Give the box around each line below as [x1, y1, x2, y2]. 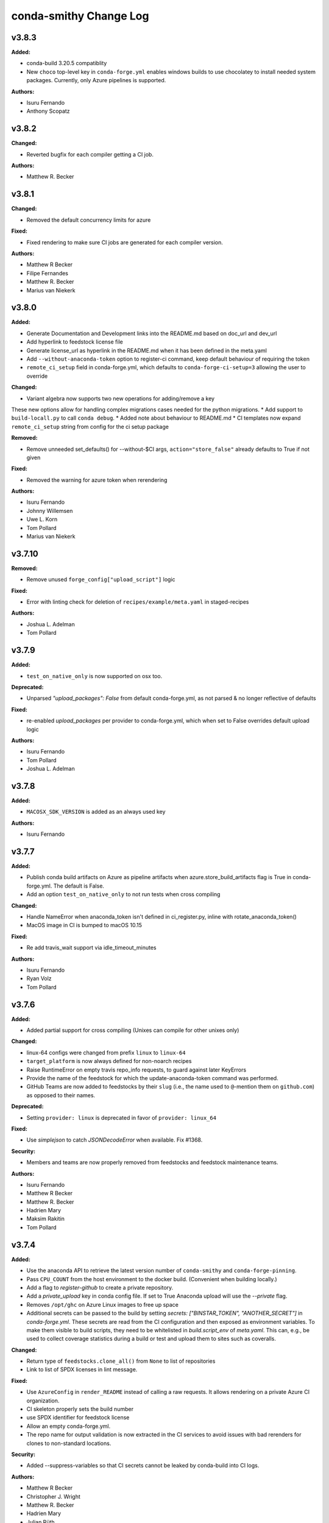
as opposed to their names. [26, 1091, 96, 1099]
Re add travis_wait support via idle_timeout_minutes [26, 944, 157, 952]
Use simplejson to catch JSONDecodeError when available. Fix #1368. [26, 1136, 203, 1143]
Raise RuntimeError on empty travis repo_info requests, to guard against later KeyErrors [26, 1066, 247, 1073]
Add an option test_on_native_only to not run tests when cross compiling [26, 891, 221, 898]
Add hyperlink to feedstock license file [26, 338, 123, 345]
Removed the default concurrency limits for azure [26, 216, 151, 224]
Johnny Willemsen [26, 507, 73, 514]
